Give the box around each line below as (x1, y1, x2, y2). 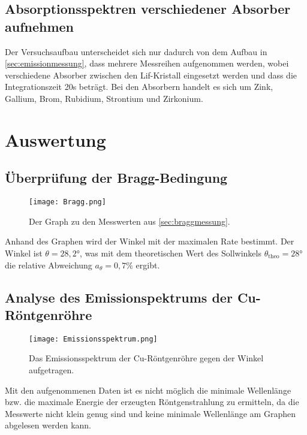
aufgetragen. (29, 364, 74, 376)
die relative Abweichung (5, 258, 92, 271)
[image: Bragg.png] (29, 198, 106, 207)
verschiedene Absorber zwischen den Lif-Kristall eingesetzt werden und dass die (5, 68, 297, 81)
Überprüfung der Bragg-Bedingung (5, 168, 228, 187)
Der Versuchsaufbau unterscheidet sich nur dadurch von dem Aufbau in (5, 45, 267, 58)
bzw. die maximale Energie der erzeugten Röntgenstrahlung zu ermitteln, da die (5, 395, 299, 408)
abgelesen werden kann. (5, 419, 92, 431)
